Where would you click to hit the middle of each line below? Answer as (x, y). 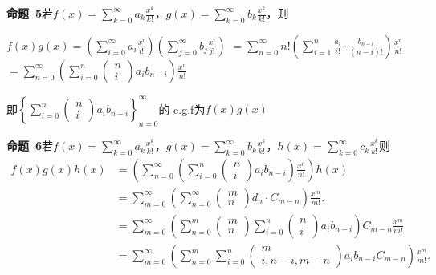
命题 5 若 (30, 13)
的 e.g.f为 (182, 109)
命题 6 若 (30, 146)
